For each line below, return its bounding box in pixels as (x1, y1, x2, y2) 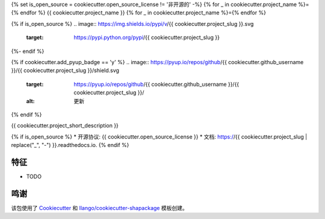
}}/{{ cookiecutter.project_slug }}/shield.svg (11, 67, 120, 74)
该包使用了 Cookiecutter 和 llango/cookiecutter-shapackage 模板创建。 (11, 204, 188, 211)
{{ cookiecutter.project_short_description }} (11, 122, 119, 129)
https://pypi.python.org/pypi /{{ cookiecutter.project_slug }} (73, 34, 220, 41)
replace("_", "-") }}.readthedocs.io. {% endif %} (11, 142, 129, 149)
